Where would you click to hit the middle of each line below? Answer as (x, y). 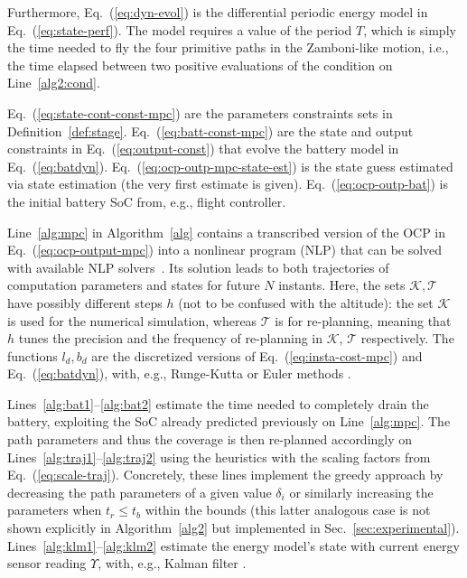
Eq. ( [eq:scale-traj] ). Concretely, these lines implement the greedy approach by (225, 475)
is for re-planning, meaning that (363, 320)
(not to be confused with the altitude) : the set (306, 302)
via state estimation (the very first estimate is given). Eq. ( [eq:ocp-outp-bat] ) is (228, 184)
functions (33, 355)
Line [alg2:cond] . (54, 83)
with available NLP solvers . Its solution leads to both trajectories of (198, 267)
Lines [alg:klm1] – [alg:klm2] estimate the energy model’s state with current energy (233, 545)
